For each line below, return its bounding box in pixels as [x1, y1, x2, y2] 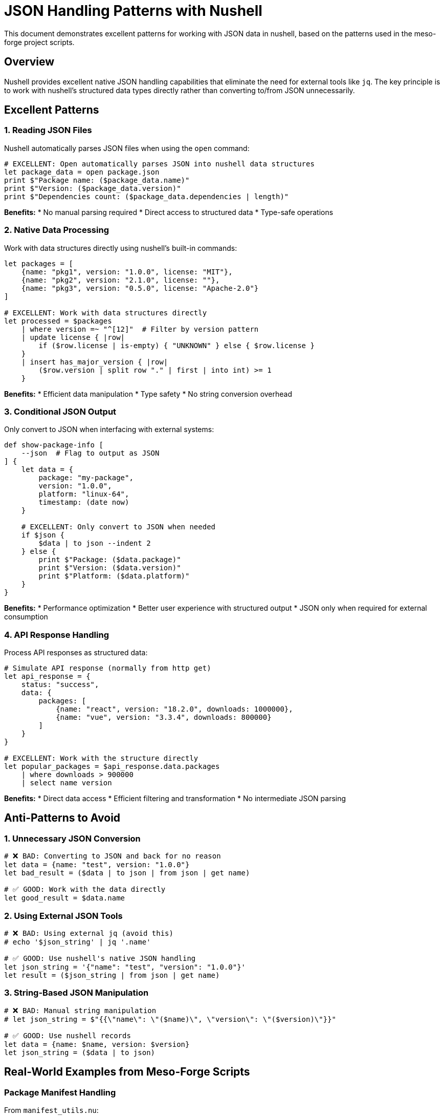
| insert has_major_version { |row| [21, 357, 168, 366]
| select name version [21, 779, 112, 787]
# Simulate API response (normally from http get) [4, 664, 211, 673]
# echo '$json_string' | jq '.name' [4, 938, 151, 947]
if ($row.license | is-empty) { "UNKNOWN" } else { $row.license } [38, 341, 315, 350]
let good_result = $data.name [4, 894, 125, 903]
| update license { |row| [21, 333, 125, 341]
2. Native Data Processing [4, 225, 109, 235]
